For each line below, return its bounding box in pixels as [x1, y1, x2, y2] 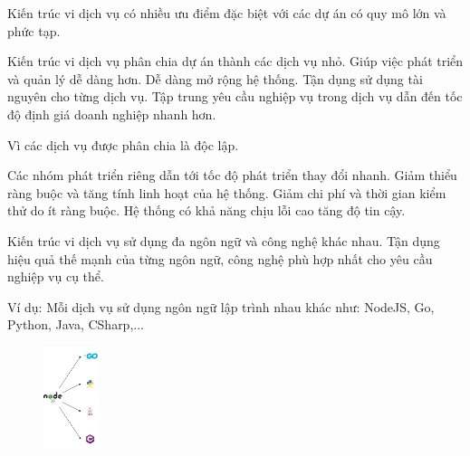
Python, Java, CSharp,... [7, 315, 144, 334]
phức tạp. [7, 21, 61, 40]
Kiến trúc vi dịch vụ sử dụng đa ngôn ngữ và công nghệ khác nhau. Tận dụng [7, 231, 440, 250]
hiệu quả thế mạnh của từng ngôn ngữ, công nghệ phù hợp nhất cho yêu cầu [7, 249, 433, 268]
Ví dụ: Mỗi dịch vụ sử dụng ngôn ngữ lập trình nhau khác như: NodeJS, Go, [7, 297, 435, 316]
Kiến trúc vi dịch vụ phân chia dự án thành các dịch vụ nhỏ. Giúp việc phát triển [7, 52, 464, 71]
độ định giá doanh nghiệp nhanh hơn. [7, 104, 216, 123]
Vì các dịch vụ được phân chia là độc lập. [7, 135, 239, 154]
